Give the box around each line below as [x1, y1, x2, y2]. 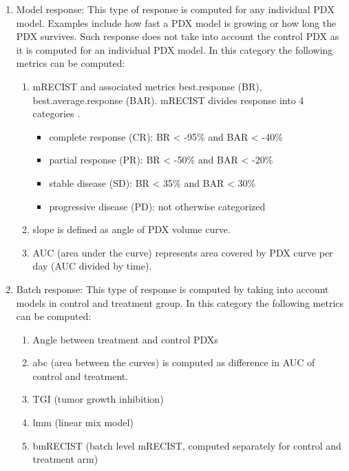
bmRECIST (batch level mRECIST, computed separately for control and [32, 438, 341, 452]
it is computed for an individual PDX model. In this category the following [16, 42, 333, 57]
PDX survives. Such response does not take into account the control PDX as [16, 29, 339, 43]
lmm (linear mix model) [32, 415, 134, 430]
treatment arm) [32, 452, 98, 466]
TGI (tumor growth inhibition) [32, 392, 164, 406]
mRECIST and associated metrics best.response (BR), [32, 79, 262, 93]
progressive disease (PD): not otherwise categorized [49, 199, 266, 213]
